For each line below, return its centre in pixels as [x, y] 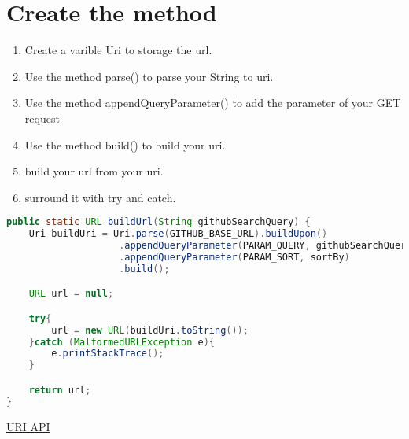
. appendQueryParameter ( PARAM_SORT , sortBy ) [234, 257]
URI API [28, 426]
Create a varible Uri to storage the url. [118, 50]
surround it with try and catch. [100, 197]
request [42, 118]
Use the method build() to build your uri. [125, 144]
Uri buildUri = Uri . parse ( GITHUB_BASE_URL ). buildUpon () [178, 234]
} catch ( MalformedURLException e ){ [122, 342]
